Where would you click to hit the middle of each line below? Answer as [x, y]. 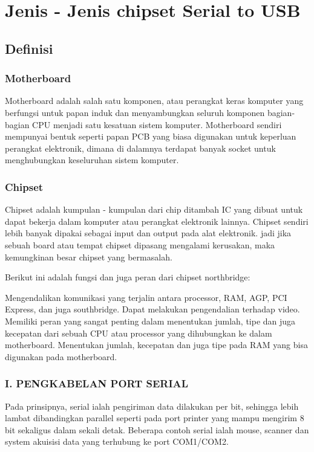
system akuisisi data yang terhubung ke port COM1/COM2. [117, 441]
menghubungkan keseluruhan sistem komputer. [92, 160]
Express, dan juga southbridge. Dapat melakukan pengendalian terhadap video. [152, 309]
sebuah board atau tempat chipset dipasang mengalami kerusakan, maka [140, 244]
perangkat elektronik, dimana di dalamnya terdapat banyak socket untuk [140, 148]
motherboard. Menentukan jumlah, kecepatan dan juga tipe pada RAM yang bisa [156, 345]
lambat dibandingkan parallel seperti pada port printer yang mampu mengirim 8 [155, 418]
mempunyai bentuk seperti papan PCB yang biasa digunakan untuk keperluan [151, 136]
